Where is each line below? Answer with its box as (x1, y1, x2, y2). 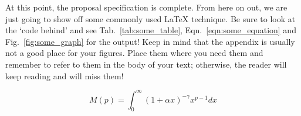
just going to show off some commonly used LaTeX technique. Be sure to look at (5, 12, 296, 24)
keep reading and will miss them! (5, 69, 124, 82)
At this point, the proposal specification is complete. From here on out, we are (5, 1, 288, 13)
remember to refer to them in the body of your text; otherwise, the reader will (5, 58, 287, 70)
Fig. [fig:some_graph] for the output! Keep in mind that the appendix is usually (5, 35, 295, 47)
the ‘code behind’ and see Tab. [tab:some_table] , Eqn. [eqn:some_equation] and (5, 24, 296, 36)
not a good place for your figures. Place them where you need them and (5, 47, 263, 59)
